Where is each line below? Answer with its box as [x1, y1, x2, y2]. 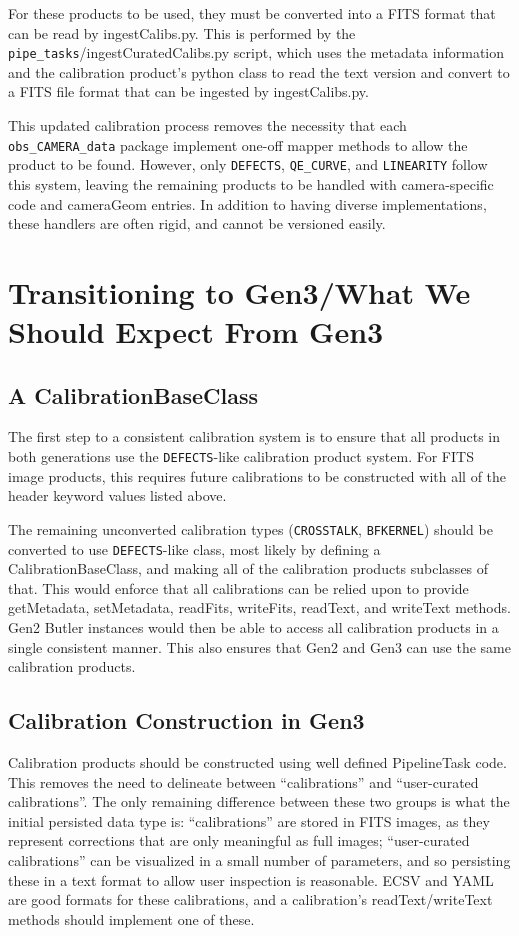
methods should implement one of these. [8, 908, 255, 929]
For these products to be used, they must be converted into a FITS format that [8, 3, 496, 23]
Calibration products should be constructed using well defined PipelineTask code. [8, 752, 507, 772]
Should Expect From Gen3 [8, 311, 384, 352]
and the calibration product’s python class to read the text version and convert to [8, 61, 510, 82]
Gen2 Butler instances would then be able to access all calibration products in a [8, 617, 499, 638]
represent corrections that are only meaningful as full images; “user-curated [8, 830, 470, 851]
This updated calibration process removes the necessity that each [8, 115, 407, 136]
